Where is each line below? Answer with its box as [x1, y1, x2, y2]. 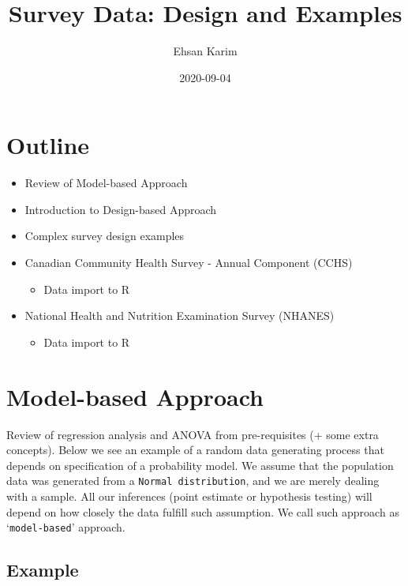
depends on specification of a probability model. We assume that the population [6, 456, 394, 473]
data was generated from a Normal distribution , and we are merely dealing [6, 472, 380, 489]
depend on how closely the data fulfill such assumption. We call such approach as [6, 503, 399, 520]
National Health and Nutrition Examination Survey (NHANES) [24, 307, 335, 324]
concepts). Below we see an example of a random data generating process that [6, 441, 384, 458]
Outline [6, 129, 90, 161]
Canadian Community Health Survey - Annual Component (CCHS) [24, 254, 353, 271]
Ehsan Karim [173, 43, 238, 59]
